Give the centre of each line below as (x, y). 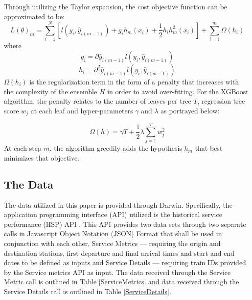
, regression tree (221, 101)
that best (209, 148)
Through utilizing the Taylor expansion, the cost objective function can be (116, 6)
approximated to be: (34, 16)
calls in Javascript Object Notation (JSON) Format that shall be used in (113, 233)
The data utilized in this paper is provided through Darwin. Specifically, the (118, 205)
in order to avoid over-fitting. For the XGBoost (178, 91)
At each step (23, 148)
